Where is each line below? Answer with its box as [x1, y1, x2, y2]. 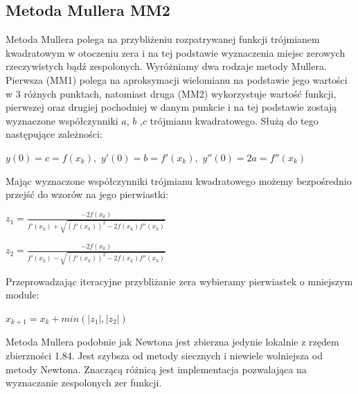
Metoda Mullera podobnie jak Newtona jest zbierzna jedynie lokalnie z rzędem [6, 334, 339, 349]
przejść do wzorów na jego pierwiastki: [6, 187, 169, 202]
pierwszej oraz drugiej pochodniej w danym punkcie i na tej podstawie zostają [6, 100, 337, 114]
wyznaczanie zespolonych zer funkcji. [6, 375, 162, 390]
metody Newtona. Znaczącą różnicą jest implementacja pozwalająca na [6, 361, 307, 376]
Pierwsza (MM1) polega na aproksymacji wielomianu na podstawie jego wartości [6, 72, 348, 87]
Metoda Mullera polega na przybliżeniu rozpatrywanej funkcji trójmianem [6, 32, 320, 46]
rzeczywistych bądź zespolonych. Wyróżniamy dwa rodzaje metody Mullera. [6, 59, 327, 73]
